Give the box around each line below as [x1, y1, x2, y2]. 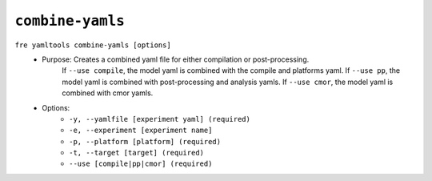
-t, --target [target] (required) [69, 148, 204, 158]
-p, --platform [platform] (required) [69, 137, 222, 146]
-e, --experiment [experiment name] [69, 126, 213, 135]
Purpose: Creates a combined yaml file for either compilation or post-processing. [42, 54, 310, 64]
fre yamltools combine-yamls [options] [14, 40, 171, 50]
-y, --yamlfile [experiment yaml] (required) [69, 115, 251, 123]
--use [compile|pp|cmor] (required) [69, 159, 213, 168]
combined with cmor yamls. [62, 88, 154, 98]
